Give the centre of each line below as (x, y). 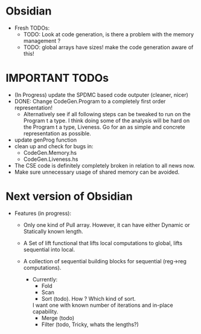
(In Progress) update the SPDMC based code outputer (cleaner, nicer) (101, 94)
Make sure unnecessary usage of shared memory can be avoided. (97, 172)
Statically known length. (53, 231)
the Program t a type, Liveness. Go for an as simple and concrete (104, 127)
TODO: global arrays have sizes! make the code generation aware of (108, 47)
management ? (42, 41)
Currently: (45, 279)
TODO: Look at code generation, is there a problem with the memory (109, 34)
